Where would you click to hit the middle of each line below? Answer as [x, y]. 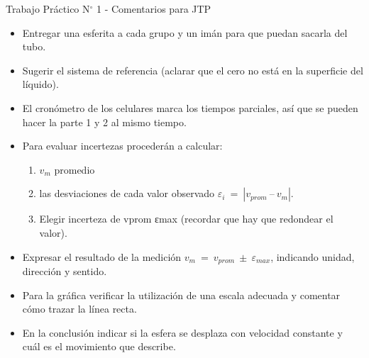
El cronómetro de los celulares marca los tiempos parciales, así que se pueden [190, 107]
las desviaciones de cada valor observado [127, 193]
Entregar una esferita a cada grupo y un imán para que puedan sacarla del [185, 32]
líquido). [40, 84]
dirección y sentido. [65, 270]
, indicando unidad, [313, 256]
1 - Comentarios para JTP [154, 9]
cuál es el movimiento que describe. [99, 346]
